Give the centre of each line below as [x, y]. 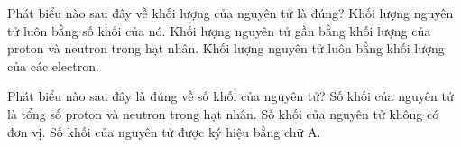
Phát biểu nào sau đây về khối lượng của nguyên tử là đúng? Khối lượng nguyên [230, 13]
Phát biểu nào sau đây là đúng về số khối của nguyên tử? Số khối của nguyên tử [230, 96]
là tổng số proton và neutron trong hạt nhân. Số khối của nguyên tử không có [223, 113]
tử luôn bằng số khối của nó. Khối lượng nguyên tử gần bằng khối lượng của [219, 30]
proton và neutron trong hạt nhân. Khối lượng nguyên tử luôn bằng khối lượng [226, 48]
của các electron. [53, 65]
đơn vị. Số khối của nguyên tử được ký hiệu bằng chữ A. [164, 131]
